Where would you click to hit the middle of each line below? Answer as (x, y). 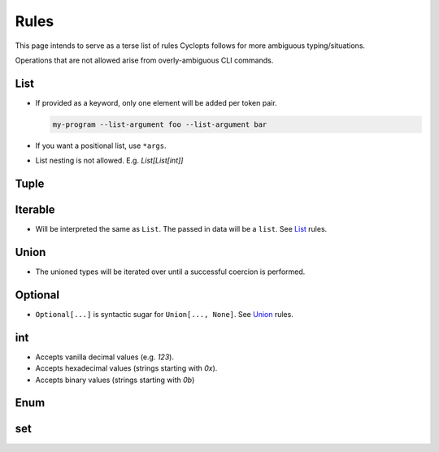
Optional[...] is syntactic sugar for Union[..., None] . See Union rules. (165, 314)
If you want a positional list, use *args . (101, 146)
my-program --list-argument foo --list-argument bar (160, 124)
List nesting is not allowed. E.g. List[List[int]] (109, 161)
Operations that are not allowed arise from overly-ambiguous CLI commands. (144, 60)
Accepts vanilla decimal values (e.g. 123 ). (105, 357)
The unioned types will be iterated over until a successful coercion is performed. (170, 272)
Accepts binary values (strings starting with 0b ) (115, 380)
